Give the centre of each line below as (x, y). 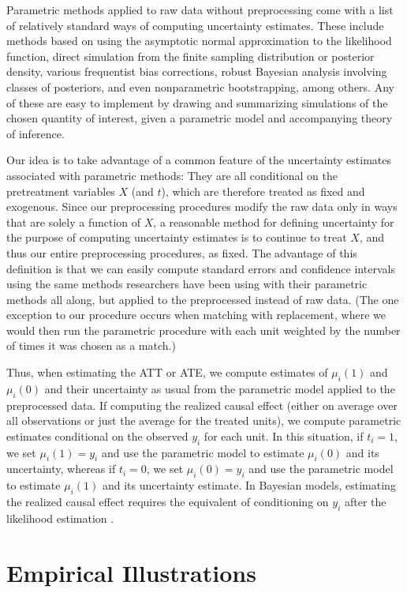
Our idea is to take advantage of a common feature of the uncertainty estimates (199, 160)
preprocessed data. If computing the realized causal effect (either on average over (202, 405)
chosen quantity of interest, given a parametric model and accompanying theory (200, 118)
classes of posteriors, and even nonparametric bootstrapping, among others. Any (200, 86)
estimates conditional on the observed (97, 435)
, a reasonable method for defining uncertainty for (274, 221)
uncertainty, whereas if (61, 469)
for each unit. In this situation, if (284, 435)
